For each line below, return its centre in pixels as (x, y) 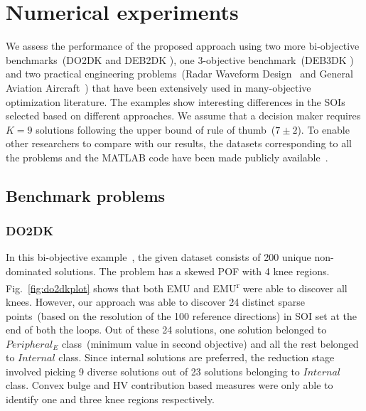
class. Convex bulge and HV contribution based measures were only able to (169, 385)
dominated (29, 271)
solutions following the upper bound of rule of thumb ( (156, 129)
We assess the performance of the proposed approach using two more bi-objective (183, 46)
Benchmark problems (86, 195)
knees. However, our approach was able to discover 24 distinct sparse (155, 301)
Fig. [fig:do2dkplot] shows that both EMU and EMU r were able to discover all (177, 287)
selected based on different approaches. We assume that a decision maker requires (183, 116)
